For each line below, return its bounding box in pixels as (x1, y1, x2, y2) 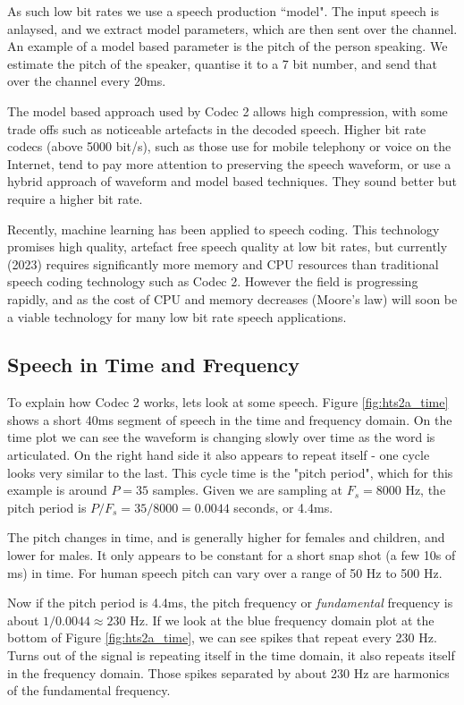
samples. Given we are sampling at (152, 480, 343, 499)
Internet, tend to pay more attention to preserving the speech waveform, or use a (7, 154, 451, 173)
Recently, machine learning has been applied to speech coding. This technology (7, 219, 440, 238)
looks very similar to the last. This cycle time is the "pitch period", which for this (7, 463, 453, 481)
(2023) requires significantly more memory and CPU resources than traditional (7, 254, 439, 273)
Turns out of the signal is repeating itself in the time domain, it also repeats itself (7, 646, 455, 665)
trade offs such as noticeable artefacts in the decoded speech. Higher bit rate (7, 119, 426, 138)
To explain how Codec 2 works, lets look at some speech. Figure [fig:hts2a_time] (7, 393, 449, 412)
